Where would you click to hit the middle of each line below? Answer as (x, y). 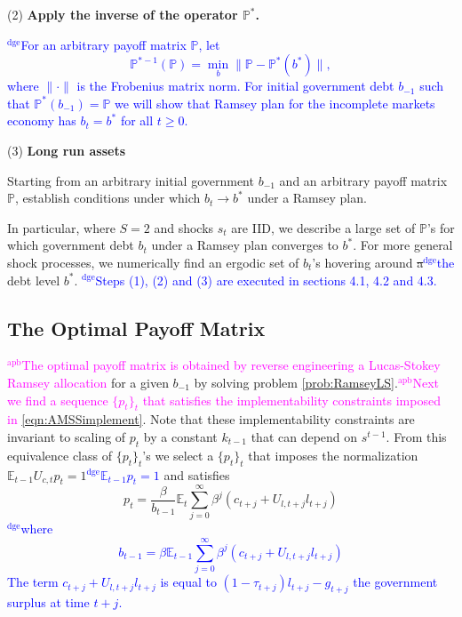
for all (137, 120)
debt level (34, 280)
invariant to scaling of (67, 436)
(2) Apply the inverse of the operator (123, 14)
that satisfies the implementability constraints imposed (291, 400)
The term (33, 582)
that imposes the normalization (333, 455)
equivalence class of (60, 455)
